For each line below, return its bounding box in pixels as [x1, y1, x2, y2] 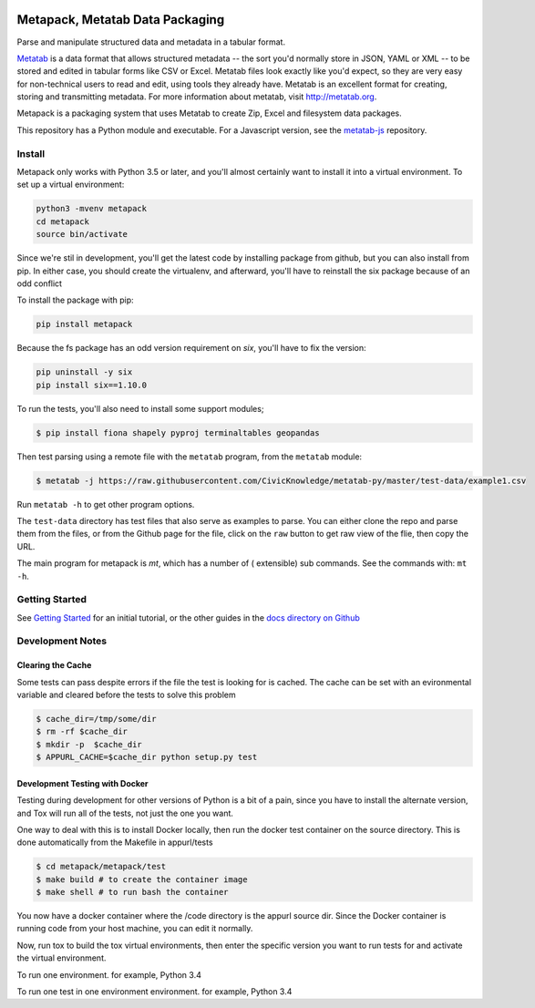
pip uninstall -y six [36, 367, 133, 377]
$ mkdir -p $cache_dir [36, 739, 143, 749]
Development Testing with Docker [16, 777, 149, 788]
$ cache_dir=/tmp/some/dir [36, 714, 157, 724]
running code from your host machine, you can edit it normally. [16, 923, 253, 934]
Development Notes [16, 634, 108, 647]
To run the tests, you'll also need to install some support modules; [16, 403, 264, 414]
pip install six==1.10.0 [36, 379, 148, 390]
